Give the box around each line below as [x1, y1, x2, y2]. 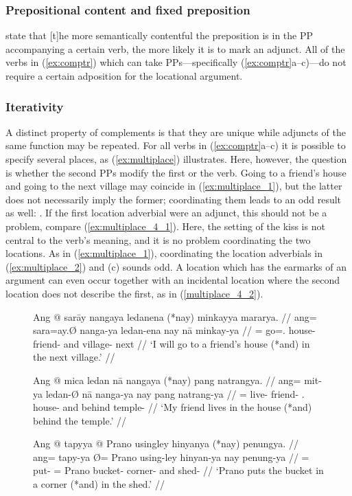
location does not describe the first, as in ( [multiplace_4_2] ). [5, 286, 263, 300]
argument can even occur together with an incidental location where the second [5, 273, 340, 287]
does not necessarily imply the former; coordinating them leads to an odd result [5, 192, 342, 206]
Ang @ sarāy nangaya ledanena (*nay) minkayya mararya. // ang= [33, 309, 317, 324]
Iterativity [5, 98, 64, 115]
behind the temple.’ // [33, 413, 127, 427]
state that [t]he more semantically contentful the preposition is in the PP [5, 28, 313, 43]
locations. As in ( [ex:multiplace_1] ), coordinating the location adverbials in [5, 246, 322, 260]
